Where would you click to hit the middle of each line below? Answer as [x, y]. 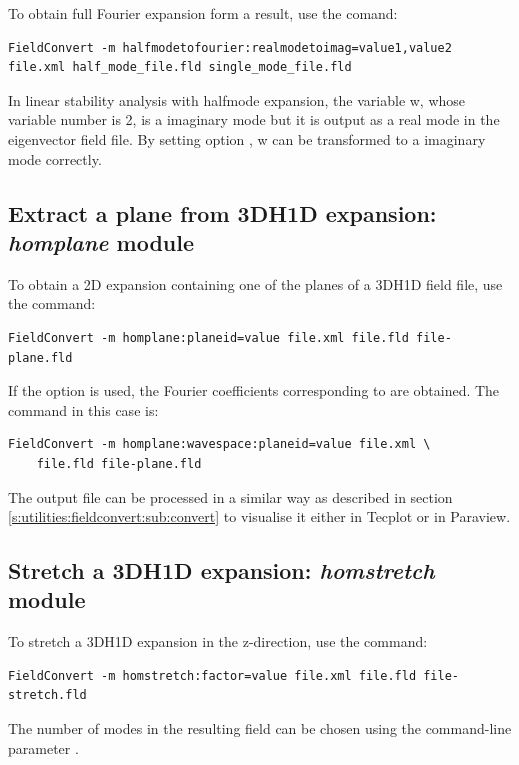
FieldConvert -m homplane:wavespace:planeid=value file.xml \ [219, 444]
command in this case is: [83, 409]
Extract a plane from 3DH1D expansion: [222, 212]
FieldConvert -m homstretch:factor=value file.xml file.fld [212, 675]
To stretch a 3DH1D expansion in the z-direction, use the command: [218, 641]
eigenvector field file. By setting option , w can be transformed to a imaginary [247, 138]
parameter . [43, 747]
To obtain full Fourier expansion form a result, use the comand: [203, 13]
